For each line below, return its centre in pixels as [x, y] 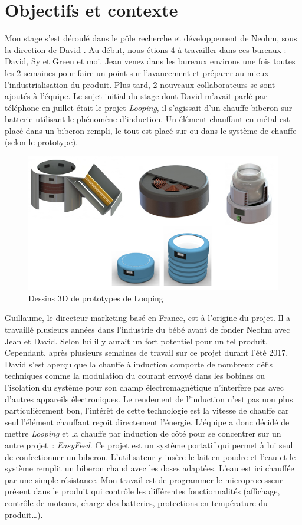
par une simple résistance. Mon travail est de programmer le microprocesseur [144, 479]
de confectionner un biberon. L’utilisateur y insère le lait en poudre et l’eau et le [150, 456]
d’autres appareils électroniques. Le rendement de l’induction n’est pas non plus [149, 398]
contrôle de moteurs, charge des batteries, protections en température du [136, 502]
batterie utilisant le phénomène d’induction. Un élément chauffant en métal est [147, 119]
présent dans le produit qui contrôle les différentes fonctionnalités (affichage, [142, 491]
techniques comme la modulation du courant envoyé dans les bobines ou [135, 375]
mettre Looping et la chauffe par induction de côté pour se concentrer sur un [143, 433]
